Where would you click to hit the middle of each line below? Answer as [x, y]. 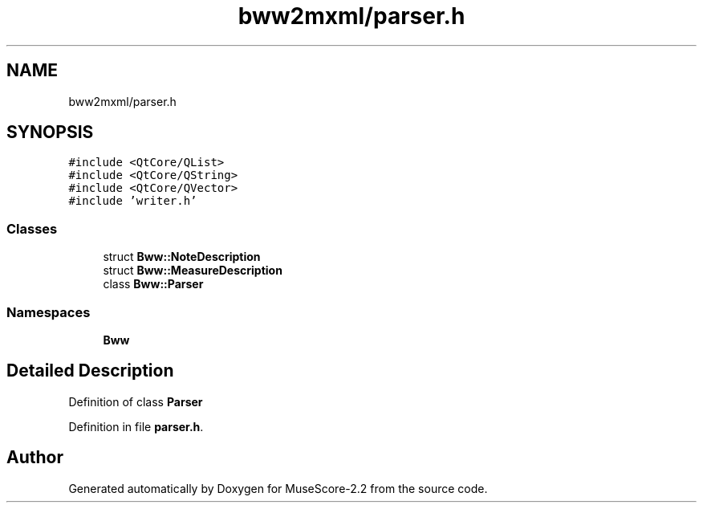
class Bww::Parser [153, 284]
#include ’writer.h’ [133, 201]
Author [35, 458]
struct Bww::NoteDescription [182, 257]
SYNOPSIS [50, 132]
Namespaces [49, 312]
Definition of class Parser [136, 401]
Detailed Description [90, 371]
